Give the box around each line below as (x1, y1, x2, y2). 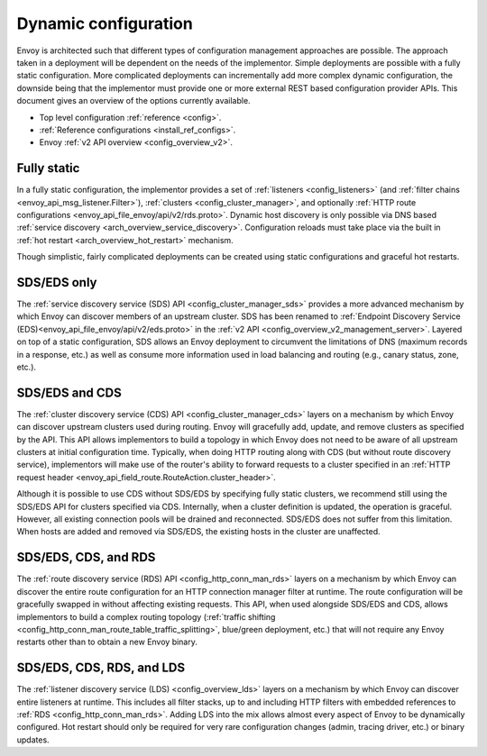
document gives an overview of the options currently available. (16, 96, 252, 106)
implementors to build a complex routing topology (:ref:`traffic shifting (16, 611, 276, 622)
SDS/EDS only (16, 275, 97, 290)
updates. (16, 734, 50, 745)
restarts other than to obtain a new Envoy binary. (16, 636, 198, 648)
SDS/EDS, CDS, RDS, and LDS (16, 660, 185, 676)
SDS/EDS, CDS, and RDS (16, 550, 156, 565)
